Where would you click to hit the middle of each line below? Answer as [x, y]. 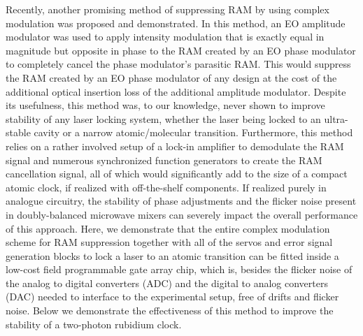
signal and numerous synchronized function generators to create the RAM [164, 160]
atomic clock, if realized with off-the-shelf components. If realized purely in [166, 187]
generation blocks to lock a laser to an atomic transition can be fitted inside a [172, 255]
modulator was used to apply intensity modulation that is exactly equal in [165, 37]
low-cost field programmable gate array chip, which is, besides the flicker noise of [179, 269]
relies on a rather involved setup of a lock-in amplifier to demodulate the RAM [175, 146]
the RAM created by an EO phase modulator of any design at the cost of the [171, 77]
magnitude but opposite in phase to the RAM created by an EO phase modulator [181, 50]
